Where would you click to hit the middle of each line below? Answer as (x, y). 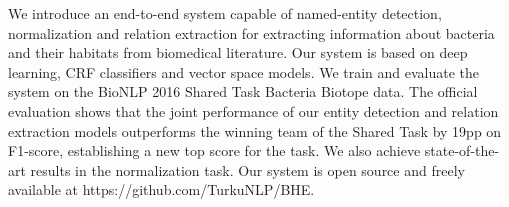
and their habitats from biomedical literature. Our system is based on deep (238, 52)
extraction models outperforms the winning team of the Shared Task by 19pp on (255, 130)
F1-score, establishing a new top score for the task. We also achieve (214, 150)
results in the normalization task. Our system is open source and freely (247, 169)
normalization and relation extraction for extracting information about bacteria (251, 32)
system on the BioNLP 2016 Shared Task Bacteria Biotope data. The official (243, 91)
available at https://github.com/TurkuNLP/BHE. (161, 189)
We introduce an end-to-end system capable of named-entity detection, (225, 13)
